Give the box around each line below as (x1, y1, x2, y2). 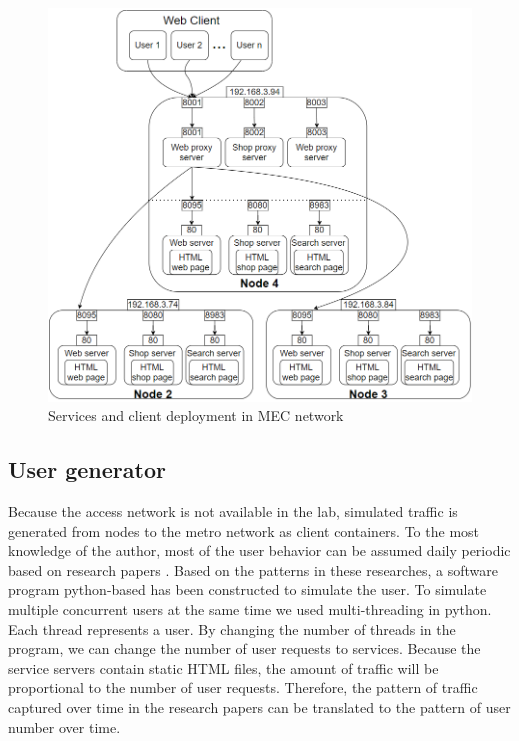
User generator (8, 454, 166, 485)
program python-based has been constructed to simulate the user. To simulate (8, 579, 487, 600)
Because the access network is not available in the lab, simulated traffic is (8, 501, 458, 522)
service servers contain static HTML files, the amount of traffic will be (8, 657, 439, 678)
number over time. (8, 716, 121, 737)
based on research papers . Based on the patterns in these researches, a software (8, 559, 498, 580)
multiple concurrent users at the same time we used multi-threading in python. (8, 599, 492, 619)
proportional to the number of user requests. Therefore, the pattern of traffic (8, 677, 478, 698)
